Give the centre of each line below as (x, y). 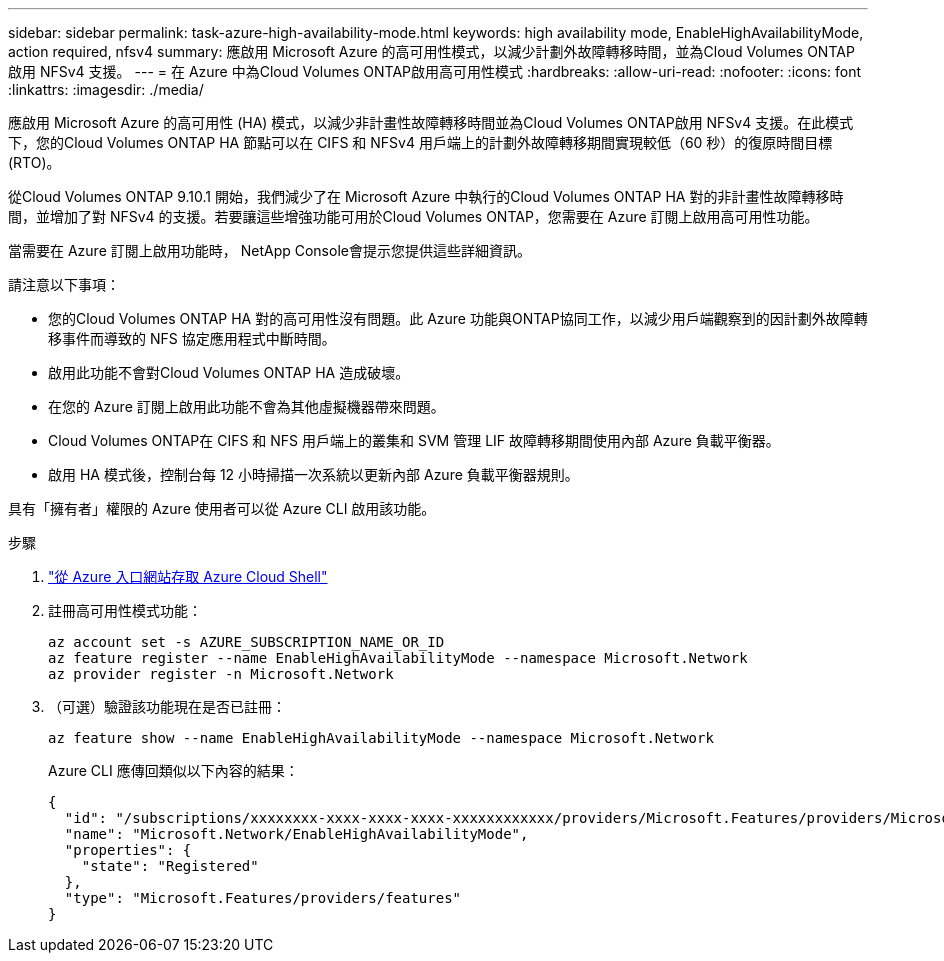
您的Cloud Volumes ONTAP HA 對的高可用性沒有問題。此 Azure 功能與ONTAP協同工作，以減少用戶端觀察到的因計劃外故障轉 (458, 318)
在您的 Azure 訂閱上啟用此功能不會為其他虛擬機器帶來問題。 (246, 406)
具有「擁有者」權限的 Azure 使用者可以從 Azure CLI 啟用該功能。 (222, 508)
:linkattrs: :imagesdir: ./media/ (106, 89)
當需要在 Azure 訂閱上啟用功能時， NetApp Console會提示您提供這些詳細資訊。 (269, 250)
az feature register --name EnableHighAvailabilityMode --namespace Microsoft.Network (398, 658)
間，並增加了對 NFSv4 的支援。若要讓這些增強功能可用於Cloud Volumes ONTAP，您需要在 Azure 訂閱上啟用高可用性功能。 (413, 216)
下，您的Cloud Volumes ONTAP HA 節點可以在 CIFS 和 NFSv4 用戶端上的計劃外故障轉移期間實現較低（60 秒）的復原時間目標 (420, 142)
